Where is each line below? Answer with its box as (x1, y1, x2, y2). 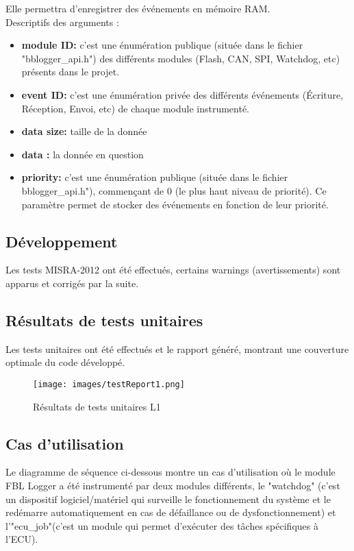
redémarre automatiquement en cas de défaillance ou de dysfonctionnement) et (5, 505, 336, 519)
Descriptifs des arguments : (5, 14, 119, 29)
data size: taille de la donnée (21, 124, 147, 138)
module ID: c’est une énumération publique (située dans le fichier (21, 38, 303, 52)
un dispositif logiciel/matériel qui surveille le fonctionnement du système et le (5, 491, 331, 506)
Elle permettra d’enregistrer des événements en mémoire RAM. (5, 1, 270, 15)
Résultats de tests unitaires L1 (33, 399, 161, 413)
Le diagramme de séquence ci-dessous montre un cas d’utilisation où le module (5, 465, 336, 479)
